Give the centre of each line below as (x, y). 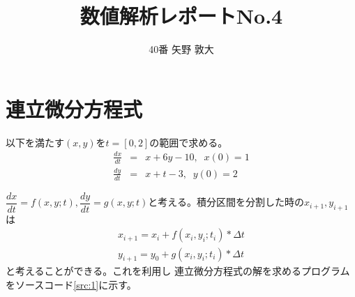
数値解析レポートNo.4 (181, 16)
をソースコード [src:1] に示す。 (71, 284)
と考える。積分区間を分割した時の (226, 202)
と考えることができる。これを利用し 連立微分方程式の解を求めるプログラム (178, 271)
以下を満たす (35, 142)
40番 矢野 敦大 (181, 49)
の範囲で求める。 (189, 142)
